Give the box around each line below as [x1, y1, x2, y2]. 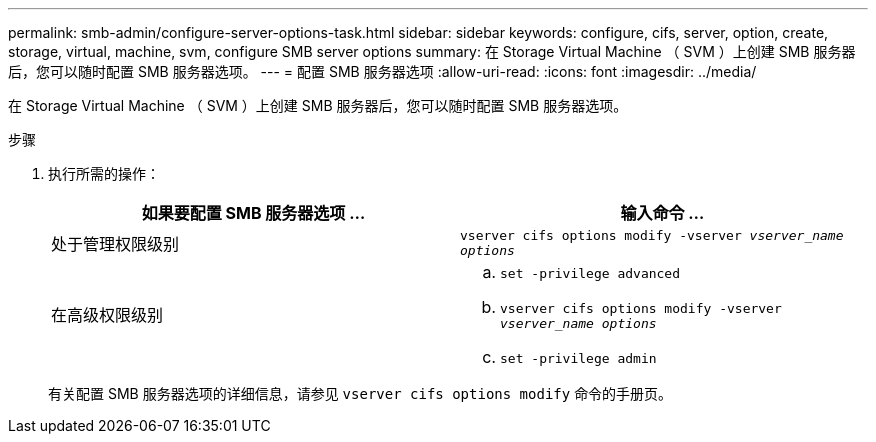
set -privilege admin [500, 351, 657, 366]
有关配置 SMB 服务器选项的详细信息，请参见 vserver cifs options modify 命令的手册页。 [48, 385, 673, 402]
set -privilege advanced [500, 266, 681, 281]
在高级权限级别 [51, 305, 164, 325]
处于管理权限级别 [51, 234, 180, 254]
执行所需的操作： [48, 165, 160, 182]
